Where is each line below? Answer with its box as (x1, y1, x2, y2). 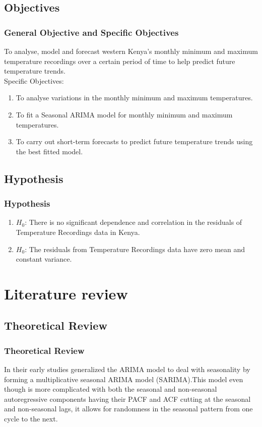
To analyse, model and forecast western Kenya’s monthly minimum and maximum (4, 46, 258, 56)
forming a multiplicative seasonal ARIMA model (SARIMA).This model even (4, 374, 243, 384)
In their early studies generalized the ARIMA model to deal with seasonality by (4, 364, 250, 375)
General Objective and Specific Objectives (4, 26, 179, 38)
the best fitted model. (16, 146, 83, 156)
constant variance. (16, 254, 72, 264)
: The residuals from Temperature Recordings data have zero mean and (25, 243, 245, 254)
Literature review (4, 283, 128, 303)
